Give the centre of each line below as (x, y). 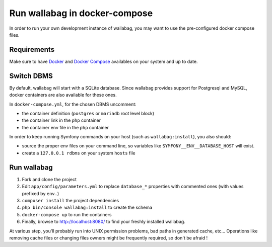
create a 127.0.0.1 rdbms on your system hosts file (79, 153)
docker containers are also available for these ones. (63, 95)
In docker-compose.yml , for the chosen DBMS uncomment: (73, 104)
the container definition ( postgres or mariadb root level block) (88, 113)
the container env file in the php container (65, 127)
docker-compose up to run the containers (67, 214)
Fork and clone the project (49, 179)
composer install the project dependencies (71, 200)
